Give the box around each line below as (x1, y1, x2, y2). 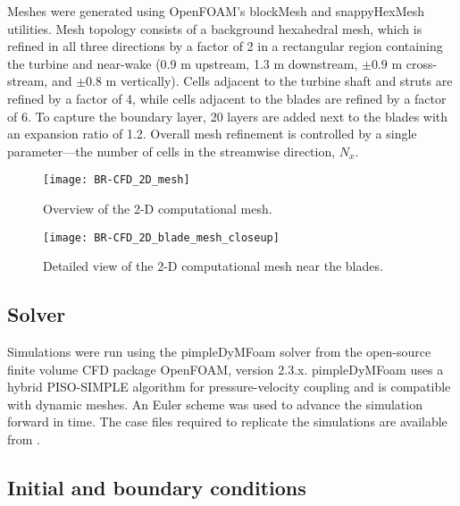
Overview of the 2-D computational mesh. (43, 199, 272, 217)
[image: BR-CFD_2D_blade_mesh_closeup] (43, 231, 280, 244)
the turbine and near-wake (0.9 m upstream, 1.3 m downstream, (7, 54, 358, 72)
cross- (406, 54, 438, 72)
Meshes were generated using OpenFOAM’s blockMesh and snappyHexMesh (7, 2, 425, 20)
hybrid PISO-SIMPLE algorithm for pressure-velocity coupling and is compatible (7, 377, 451, 396)
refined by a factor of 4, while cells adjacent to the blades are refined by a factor (7, 89, 447, 107)
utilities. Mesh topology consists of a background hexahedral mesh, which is (7, 19, 422, 38)
